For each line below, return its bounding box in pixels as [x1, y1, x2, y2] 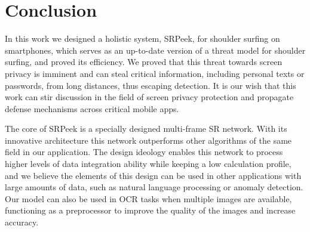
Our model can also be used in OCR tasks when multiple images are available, [5, 192, 292, 205]
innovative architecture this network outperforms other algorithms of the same [5, 134, 292, 146]
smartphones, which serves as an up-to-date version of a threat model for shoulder [5, 44, 306, 56]
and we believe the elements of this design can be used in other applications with [5, 169, 302, 181]
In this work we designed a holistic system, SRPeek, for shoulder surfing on [5, 32, 280, 45]
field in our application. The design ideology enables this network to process [5, 146, 283, 158]
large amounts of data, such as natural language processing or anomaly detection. [5, 181, 303, 193]
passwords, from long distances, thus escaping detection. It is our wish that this [5, 79, 296, 91]
